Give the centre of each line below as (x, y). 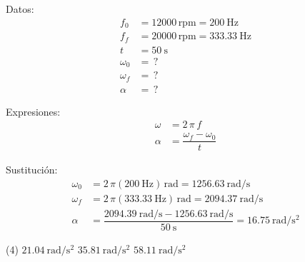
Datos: (20, 9)
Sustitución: (32, 170)
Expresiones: (33, 111)
